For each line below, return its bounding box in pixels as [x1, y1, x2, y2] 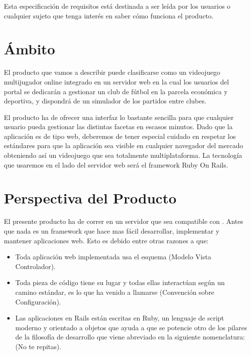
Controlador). [15, 261, 56, 271]
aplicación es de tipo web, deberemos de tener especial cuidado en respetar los [4, 131, 236, 141]
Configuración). [15, 296, 61, 306]
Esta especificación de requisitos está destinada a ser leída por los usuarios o [4, 1, 231, 11]
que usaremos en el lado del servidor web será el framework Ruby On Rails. [4, 159, 228, 169]
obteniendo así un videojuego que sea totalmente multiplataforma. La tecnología [4, 150, 242, 160]
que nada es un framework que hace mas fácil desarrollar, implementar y [4, 225, 220, 236]
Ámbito [4, 39, 55, 59]
